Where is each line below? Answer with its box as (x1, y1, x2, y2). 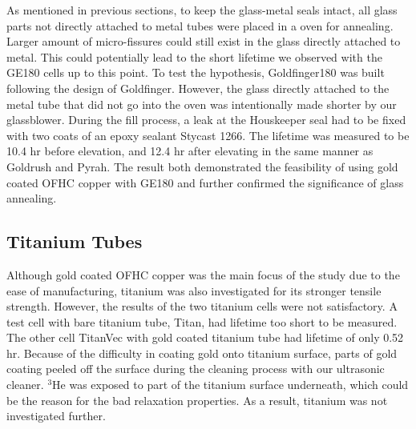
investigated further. (6, 407, 106, 424)
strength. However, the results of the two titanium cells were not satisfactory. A (6, 298, 398, 315)
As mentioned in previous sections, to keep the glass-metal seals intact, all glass (6, 2, 398, 18)
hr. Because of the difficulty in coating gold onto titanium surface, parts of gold (6, 344, 398, 361)
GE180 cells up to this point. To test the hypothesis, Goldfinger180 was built (6, 64, 385, 81)
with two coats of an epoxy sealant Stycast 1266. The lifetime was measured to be (6, 126, 410, 143)
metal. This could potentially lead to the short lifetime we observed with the (6, 48, 382, 65)
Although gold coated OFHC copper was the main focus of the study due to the (6, 266, 400, 283)
